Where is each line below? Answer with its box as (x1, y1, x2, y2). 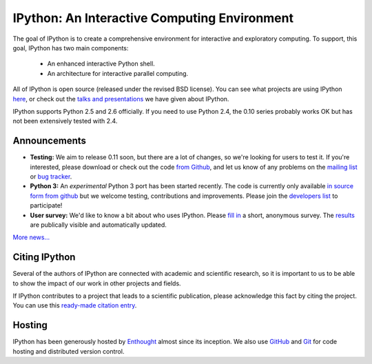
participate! (30, 201, 63, 210)
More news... (12, 233, 50, 241)
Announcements (12, 135, 86, 147)
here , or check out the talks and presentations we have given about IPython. (12, 94, 229, 103)
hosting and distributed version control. (12, 347, 125, 355)
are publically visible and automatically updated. (30, 221, 167, 229)
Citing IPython (12, 252, 76, 263)
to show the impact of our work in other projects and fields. (12, 279, 182, 287)
